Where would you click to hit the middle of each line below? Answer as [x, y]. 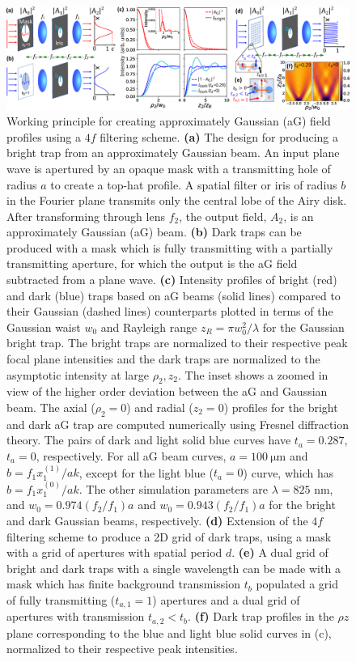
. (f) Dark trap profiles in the [261, 616]
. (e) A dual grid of [280, 552]
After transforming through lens [86, 216]
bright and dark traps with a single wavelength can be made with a [174, 568]
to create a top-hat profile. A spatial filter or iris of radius [194, 184]
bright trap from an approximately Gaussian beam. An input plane [173, 153]
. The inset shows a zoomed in [253, 374]
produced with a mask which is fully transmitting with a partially [170, 247]
